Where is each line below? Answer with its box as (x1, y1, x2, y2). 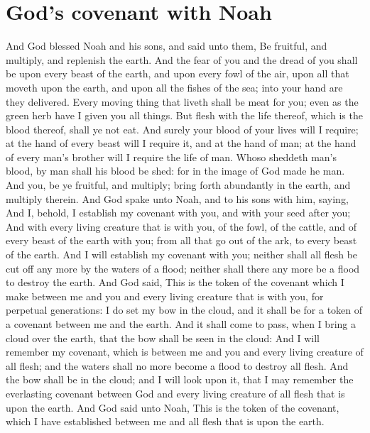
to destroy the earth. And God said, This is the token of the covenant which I (6, 275, 344, 290)
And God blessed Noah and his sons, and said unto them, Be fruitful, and (6, 38, 327, 53)
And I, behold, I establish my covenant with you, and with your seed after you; (6, 205, 351, 220)
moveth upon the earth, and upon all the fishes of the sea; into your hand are (6, 80, 343, 94)
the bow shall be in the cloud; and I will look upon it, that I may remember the (6, 372, 354, 387)
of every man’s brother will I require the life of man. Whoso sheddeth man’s (6, 149, 337, 164)
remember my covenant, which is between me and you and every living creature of (6, 344, 364, 359)
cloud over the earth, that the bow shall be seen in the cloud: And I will (6, 330, 320, 345)
